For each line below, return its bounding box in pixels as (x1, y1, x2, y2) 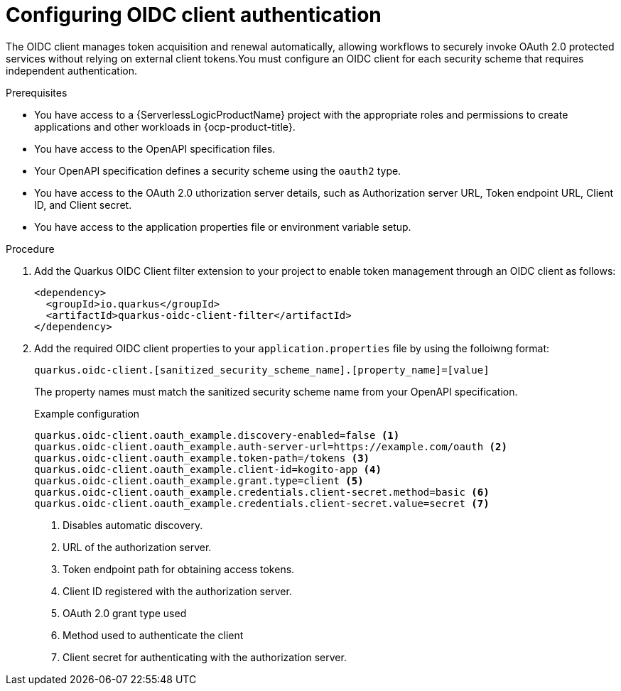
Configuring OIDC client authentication (6, 3, 382, 27)
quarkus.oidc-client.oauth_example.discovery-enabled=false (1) (34, 429, 400, 441)
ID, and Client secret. (34, 198, 132, 211)
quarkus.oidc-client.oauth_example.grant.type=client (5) (34, 474, 364, 486)
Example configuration (34, 407, 140, 420)
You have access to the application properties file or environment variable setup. (34, 220, 411, 233)
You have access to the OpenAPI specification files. (34, 142, 276, 155)
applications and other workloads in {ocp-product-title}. (34, 120, 296, 133)
